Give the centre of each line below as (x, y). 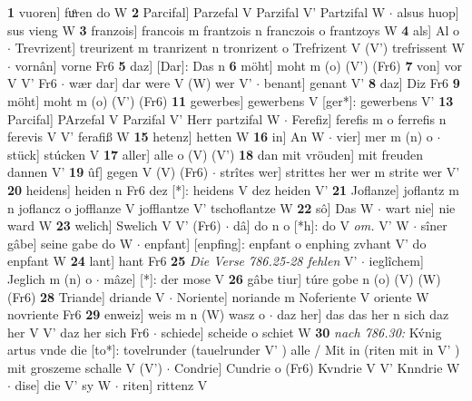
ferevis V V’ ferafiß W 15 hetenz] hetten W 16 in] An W (166, 137)
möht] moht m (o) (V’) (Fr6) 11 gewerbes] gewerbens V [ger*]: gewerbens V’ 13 (231, 100)
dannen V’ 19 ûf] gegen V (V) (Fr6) (108, 172)
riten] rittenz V (165, 385)
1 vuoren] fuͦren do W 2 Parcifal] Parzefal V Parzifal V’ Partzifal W (197, 12)
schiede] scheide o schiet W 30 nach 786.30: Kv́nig (301, 332)
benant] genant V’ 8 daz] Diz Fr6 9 (362, 83)
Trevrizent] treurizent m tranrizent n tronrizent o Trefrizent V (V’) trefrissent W (240, 48)
